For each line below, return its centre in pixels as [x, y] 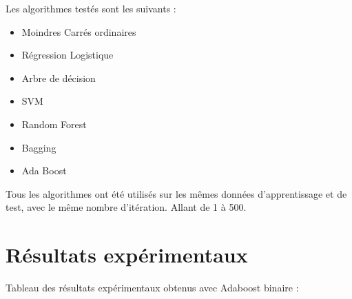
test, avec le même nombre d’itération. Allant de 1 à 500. [126, 207]
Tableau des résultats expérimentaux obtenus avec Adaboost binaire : [152, 288]
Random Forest [54, 124]
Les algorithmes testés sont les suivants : [91, 8]
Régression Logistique [68, 55]
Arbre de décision [59, 78]
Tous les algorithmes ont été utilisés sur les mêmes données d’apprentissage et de [176, 193]
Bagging [39, 147]
